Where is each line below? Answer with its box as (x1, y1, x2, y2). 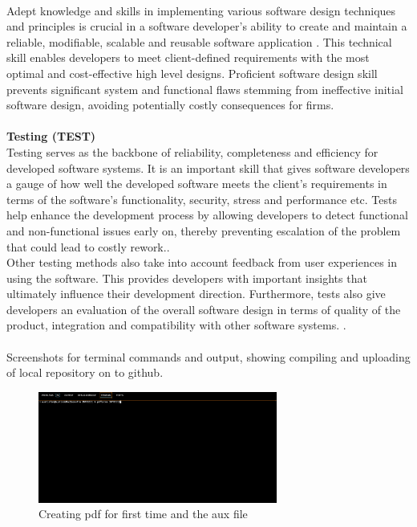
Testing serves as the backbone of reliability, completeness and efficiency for (6, 143, 379, 160)
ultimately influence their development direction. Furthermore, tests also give (6, 285, 386, 302)
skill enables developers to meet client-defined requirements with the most (6, 49, 370, 66)
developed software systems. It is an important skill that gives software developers (6, 159, 410, 176)
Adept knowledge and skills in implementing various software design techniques (6, 2, 396, 18)
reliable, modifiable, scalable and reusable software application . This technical (6, 33, 392, 50)
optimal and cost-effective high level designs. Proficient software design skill (6, 64, 378, 81)
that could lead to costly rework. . (6, 238, 170, 255)
